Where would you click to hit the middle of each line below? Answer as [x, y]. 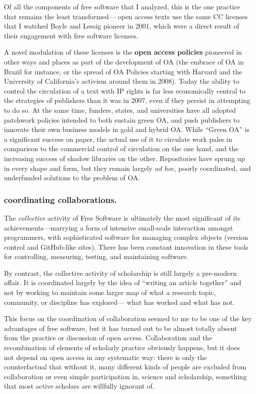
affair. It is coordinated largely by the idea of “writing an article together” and [123, 282]
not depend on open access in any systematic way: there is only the [106, 357]
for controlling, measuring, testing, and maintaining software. [96, 256]
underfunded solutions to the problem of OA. [72, 178]
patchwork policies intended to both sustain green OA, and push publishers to [122, 119]
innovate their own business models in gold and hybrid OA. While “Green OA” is [127, 129]
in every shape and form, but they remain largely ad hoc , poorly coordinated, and [128, 168]
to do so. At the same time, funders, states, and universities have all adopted [120, 110]
